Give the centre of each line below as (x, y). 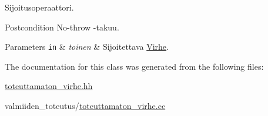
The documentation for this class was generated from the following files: (134, 66)
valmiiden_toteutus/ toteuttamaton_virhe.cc (85, 106)
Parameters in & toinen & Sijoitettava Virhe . (87, 47)
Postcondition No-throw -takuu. (62, 27)
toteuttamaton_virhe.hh (49, 86)
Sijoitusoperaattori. (39, 7)
